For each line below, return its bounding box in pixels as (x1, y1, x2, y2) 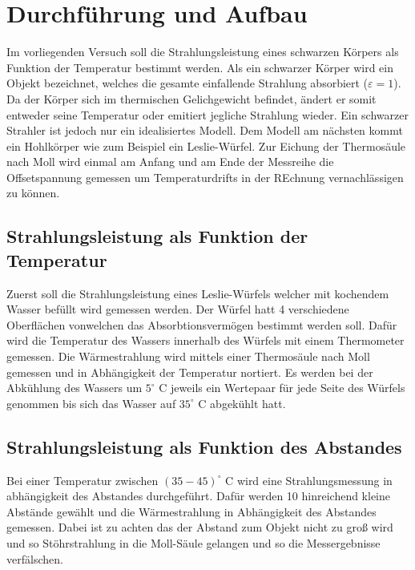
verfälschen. (6, 550, 63, 567)
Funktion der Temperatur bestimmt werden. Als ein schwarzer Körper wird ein (6, 59, 393, 75)
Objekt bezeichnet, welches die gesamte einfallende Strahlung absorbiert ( (6, 75, 369, 91)
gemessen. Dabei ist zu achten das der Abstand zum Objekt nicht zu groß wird (6, 519, 393, 536)
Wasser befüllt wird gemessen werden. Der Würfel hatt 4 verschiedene (6, 301, 349, 317)
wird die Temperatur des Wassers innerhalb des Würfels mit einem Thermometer (6, 332, 405, 349)
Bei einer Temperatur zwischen (6, 471, 159, 488)
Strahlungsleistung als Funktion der (6, 224, 308, 249)
